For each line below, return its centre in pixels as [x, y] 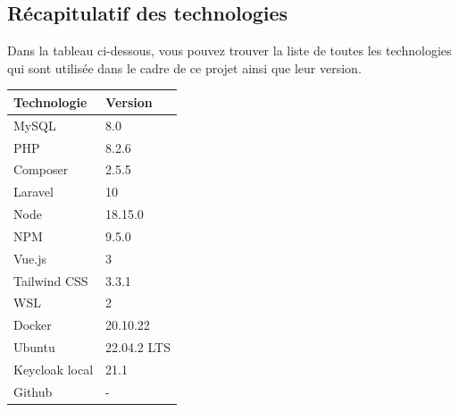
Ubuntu [34, 347]
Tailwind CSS [51, 280]
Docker [33, 325]
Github [33, 391]
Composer [41, 169]
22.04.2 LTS [138, 347]
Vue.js [30, 258]
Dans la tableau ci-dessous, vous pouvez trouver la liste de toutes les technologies [229, 50]
